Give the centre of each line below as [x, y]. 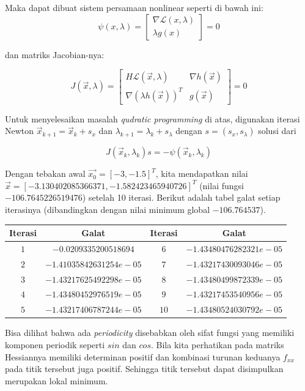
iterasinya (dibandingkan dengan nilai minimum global [108, 209]
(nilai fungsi [222, 185]
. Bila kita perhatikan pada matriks [217, 344]
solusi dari [277, 131]
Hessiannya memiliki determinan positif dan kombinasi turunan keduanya [143, 356]
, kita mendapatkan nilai [202, 173]
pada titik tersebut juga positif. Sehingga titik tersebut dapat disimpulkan [144, 369]
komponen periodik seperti [55, 344]
